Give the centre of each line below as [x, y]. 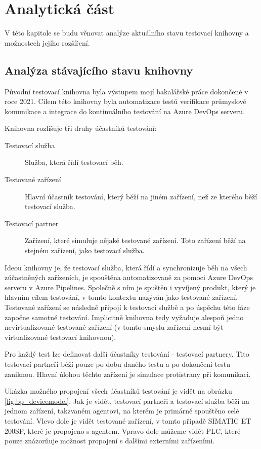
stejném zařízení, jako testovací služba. [85, 250]
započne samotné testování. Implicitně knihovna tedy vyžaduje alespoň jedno [124, 317]
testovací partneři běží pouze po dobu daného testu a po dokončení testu [117, 364]
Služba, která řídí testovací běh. [74, 162]
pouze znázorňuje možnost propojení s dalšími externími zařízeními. [110, 441]
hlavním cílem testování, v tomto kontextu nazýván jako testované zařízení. [121, 297]
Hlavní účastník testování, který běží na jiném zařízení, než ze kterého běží [141, 196]
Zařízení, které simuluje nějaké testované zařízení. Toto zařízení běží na [135, 240]
